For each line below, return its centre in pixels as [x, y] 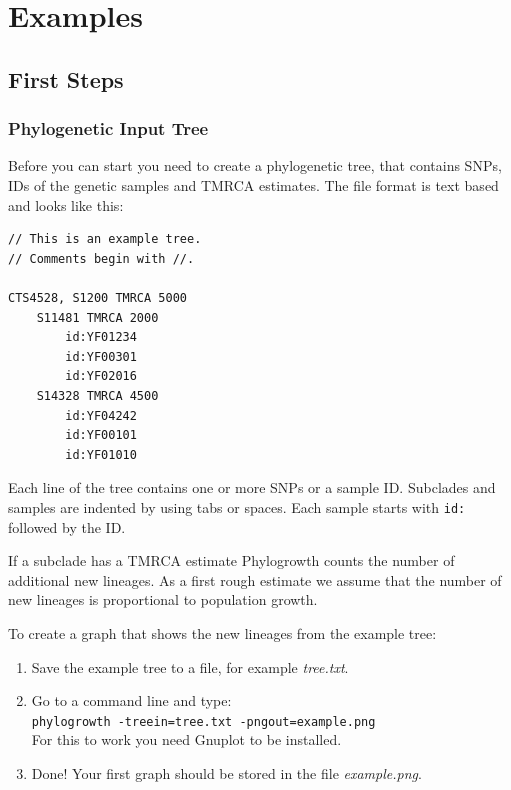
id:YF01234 [101, 337]
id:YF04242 [101, 415]
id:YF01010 [101, 454]
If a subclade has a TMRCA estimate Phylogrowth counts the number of [231, 560]
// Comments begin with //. [101, 258]
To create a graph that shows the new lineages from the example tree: [222, 632]
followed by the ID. [67, 526]
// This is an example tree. [105, 239]
